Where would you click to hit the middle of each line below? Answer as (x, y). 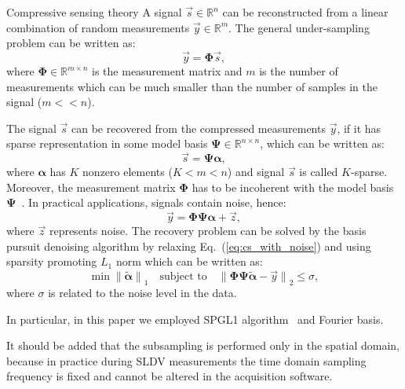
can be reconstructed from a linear (305, 12)
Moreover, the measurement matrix (91, 187)
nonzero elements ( (128, 172)
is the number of (299, 71)
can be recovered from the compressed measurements (198, 128)
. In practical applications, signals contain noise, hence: (154, 202)
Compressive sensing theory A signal (94, 12)
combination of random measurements (98, 27)
